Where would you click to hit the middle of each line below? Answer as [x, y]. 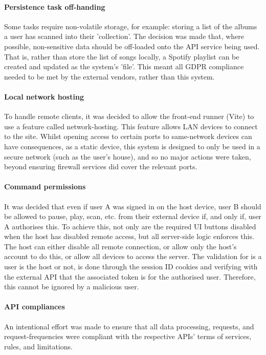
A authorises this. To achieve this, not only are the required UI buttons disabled [130, 226]
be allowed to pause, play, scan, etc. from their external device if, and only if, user [133, 216]
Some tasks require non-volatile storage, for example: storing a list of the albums [131, 26]
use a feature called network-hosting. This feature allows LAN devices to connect [131, 126]
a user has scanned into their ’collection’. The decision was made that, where [124, 36]
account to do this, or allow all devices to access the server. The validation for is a [133, 256]
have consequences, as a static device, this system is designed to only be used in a [132, 146]
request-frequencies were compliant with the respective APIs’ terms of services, [128, 336]
